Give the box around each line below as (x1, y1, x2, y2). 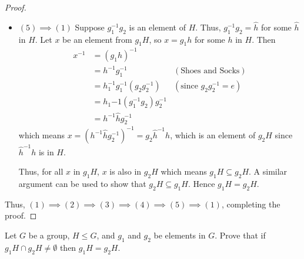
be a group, (28, 229, 70, 241)
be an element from (62, 33, 132, 45)
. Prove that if (215, 229, 266, 241)
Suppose (75, 21, 105, 33)
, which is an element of (170, 128, 256, 141)
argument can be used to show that (18, 177, 146, 189)
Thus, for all (18, 165, 64, 178)
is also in (109, 165, 142, 178)
